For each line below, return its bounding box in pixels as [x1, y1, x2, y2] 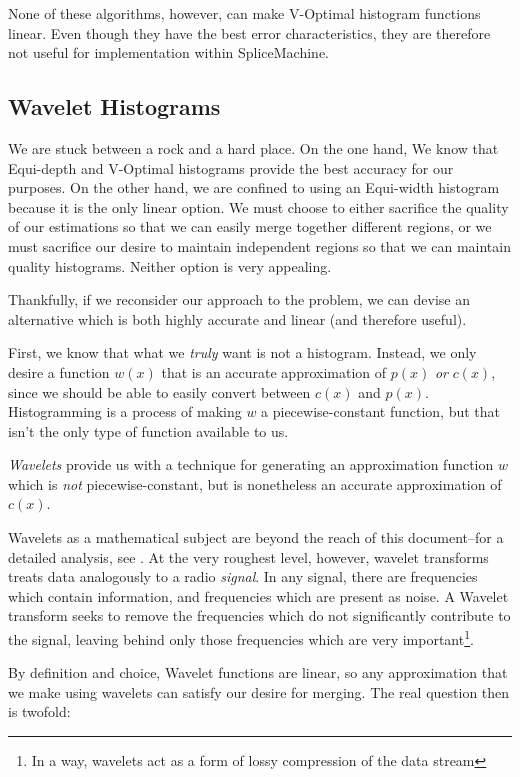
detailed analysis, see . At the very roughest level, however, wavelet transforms [8, 546, 489, 567]
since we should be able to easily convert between [8, 381, 311, 402]
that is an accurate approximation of [161, 361, 387, 382]
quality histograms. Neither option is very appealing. [8, 255, 332, 276]
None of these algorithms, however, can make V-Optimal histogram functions [8, 3, 481, 23]
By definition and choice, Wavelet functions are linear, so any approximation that [8, 662, 508, 683]
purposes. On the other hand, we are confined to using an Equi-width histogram [8, 177, 500, 198]
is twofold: [8, 701, 71, 722]
